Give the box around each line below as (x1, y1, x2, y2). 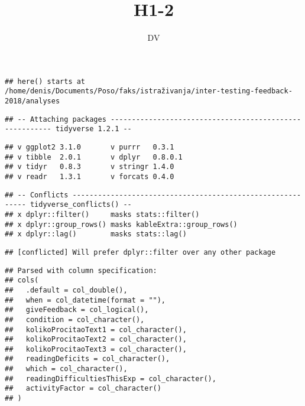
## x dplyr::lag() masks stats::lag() (5, 230, 187, 239)
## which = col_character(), (5, 365, 128, 373)
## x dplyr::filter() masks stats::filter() (5, 210, 200, 219)
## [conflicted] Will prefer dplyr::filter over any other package (5, 248, 276, 256)
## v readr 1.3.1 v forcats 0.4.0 (5, 172, 174, 181)
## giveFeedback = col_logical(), (5, 306, 149, 314)
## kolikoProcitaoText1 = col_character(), (5, 325, 187, 334)
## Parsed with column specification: (5, 266, 157, 275)
